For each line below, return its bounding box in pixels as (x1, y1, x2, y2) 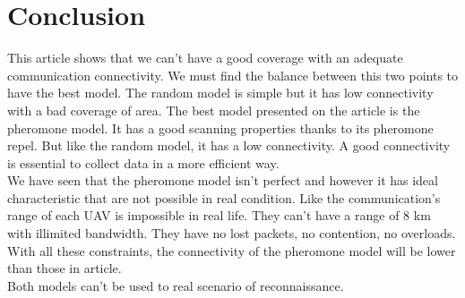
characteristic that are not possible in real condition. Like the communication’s (7, 188, 441, 207)
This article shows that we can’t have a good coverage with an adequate (7, 48, 403, 67)
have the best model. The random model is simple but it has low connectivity (7, 83, 434, 102)
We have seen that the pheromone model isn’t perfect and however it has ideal (7, 171, 438, 190)
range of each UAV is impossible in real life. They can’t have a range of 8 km (7, 206, 431, 225)
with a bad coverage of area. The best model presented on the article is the (7, 100, 420, 119)
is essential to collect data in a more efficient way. (7, 153, 280, 172)
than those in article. (7, 259, 122, 277)
